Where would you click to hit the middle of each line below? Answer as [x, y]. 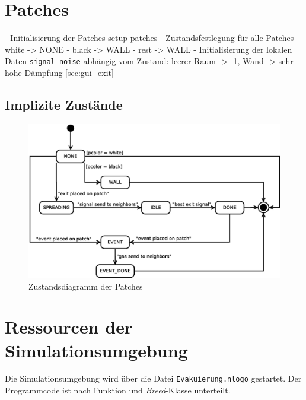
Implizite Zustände [64, 104]
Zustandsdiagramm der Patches [86, 286]
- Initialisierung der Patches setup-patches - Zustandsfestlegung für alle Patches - [152, 38]
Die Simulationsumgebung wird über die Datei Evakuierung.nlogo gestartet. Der [153, 378]
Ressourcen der [69, 327]
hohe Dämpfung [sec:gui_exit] [59, 72]
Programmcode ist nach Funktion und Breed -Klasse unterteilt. [118, 390]
